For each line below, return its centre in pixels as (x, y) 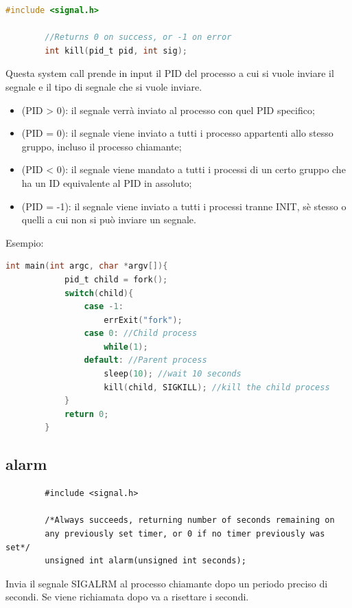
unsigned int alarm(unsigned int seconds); (145, 561)
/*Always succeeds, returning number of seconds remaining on (190, 520)
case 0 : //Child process (141, 334)
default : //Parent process (145, 360)
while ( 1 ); (126, 347)
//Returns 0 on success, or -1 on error (138, 37)
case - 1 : (104, 307)
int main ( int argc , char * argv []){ (87, 266)
